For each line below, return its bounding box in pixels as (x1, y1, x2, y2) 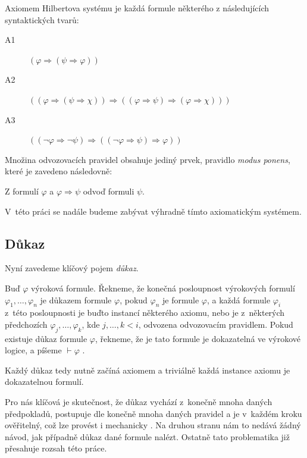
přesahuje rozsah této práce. (5, 442, 107, 454)
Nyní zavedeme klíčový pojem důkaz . (5, 262, 139, 274)
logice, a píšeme (5, 344, 62, 356)
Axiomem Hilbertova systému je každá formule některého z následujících (5, 2, 270, 14)
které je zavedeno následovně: (5, 165, 112, 177)
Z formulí (5, 184, 39, 197)
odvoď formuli (83, 184, 134, 197)
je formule (162, 293, 199, 306)
